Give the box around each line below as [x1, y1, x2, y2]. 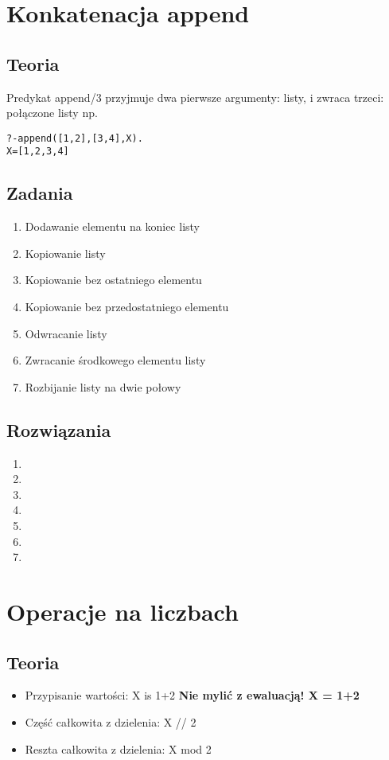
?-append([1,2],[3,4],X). [6, 132, 143, 144]
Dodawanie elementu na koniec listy [25, 218, 200, 235]
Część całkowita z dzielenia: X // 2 [25, 713, 196, 730]
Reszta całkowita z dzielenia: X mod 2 [25, 740, 212, 757]
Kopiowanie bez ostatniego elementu [25, 271, 202, 288]
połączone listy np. [6, 104, 98, 121]
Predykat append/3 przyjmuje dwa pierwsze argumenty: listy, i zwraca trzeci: [6, 88, 384, 105]
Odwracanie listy [25, 325, 107, 341]
